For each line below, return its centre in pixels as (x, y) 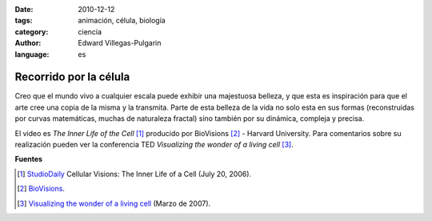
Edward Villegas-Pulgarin (120, 43)
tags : (24, 21)
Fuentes (29, 159)
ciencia (90, 31)
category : (32, 31)
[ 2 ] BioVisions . (41, 189)
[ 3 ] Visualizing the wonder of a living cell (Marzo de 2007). (114, 203)
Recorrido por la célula (72, 77)
